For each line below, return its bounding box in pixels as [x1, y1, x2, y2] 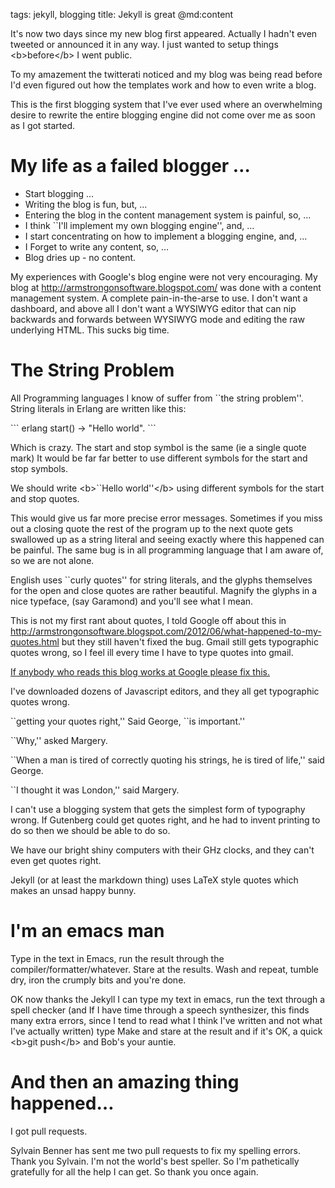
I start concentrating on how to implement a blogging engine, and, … [24, 230, 308, 242]
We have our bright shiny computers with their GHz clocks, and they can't [10, 844, 315, 856]
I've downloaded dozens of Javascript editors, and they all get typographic [10, 685, 320, 697]
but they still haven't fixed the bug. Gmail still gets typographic [61, 635, 319, 648]
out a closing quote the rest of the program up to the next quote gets [10, 522, 294, 534]
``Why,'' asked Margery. [10, 734, 108, 746]
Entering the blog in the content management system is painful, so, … [24, 209, 312, 221]
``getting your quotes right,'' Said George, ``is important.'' [10, 715, 246, 727]
